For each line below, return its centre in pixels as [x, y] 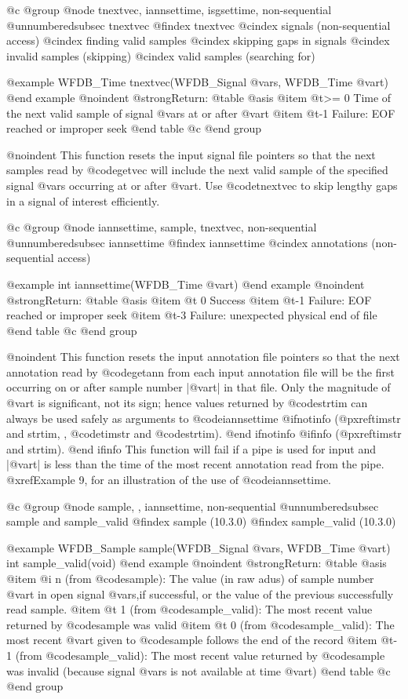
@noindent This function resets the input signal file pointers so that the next [191, 154]
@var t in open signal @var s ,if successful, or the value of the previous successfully [200, 593]
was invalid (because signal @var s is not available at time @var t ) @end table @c [199, 670]
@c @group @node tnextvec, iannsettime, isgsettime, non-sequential [169, 9]
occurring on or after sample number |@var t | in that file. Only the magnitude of [199, 387]
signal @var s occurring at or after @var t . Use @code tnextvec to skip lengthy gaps [202, 185]
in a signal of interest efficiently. [83, 200]
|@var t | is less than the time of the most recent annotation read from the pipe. [195, 464]
